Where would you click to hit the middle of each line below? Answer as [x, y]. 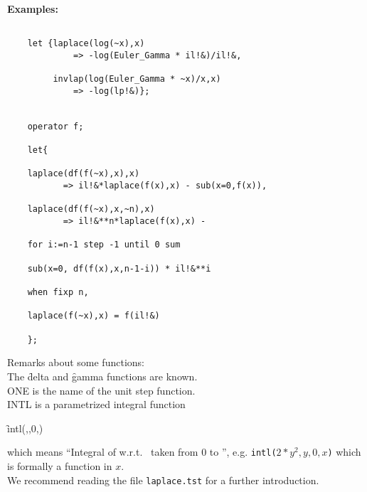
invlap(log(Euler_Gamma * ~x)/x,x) [137, 79]
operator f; [55, 126]
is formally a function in [60, 465]
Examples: [33, 9]
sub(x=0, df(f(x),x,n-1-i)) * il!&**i [119, 268]
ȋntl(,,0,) [25, 428]
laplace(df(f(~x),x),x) [84, 174]
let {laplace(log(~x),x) [86, 44]
